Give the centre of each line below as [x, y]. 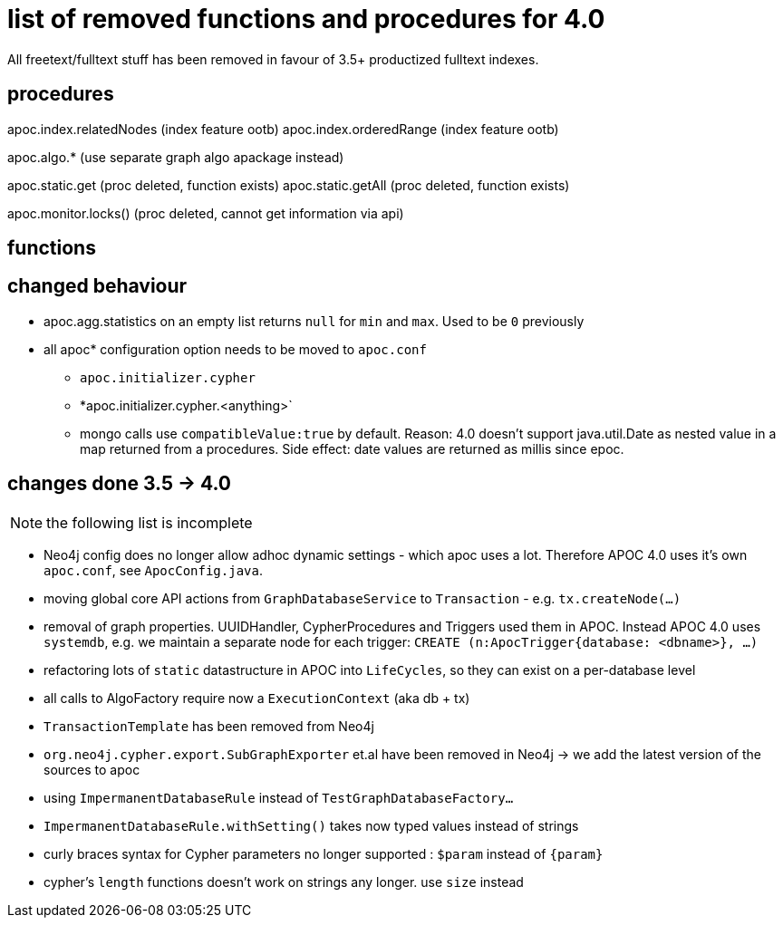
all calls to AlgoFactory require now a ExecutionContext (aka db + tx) [257, 698]
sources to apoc [92, 769]
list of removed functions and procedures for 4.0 [306, 19]
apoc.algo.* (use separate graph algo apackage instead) [176, 157]
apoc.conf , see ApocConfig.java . [153, 570]
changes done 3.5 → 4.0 [119, 484]
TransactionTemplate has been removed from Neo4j [209, 726]
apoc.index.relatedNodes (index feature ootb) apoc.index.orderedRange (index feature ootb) [283, 129]
